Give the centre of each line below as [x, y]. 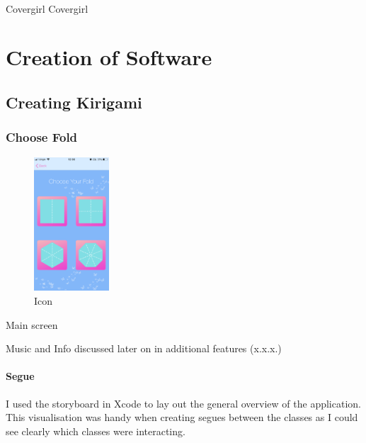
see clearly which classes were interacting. [96, 431]
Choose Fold [42, 137]
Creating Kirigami [74, 102]
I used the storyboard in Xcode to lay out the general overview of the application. [183, 403]
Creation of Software [109, 57]
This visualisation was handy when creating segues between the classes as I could [182, 417]
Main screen [32, 324]
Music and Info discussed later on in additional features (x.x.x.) [144, 348]
